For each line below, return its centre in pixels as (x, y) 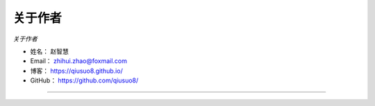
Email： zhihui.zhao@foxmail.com (79, 61)
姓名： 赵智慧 (49, 51)
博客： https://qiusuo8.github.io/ (76, 71)
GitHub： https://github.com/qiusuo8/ (84, 80)
